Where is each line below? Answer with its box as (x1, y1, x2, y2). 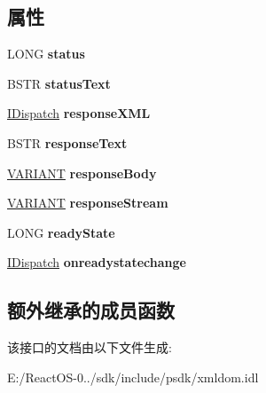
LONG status (7, 44, 85, 63)
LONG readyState (7, 223, 115, 241)
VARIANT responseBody (7, 163, 157, 182)
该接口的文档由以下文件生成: (7, 338, 172, 357)
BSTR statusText (7, 74, 111, 92)
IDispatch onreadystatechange (7, 253, 186, 271)
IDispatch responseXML (7, 104, 151, 122)
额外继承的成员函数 (7, 296, 175, 324)
